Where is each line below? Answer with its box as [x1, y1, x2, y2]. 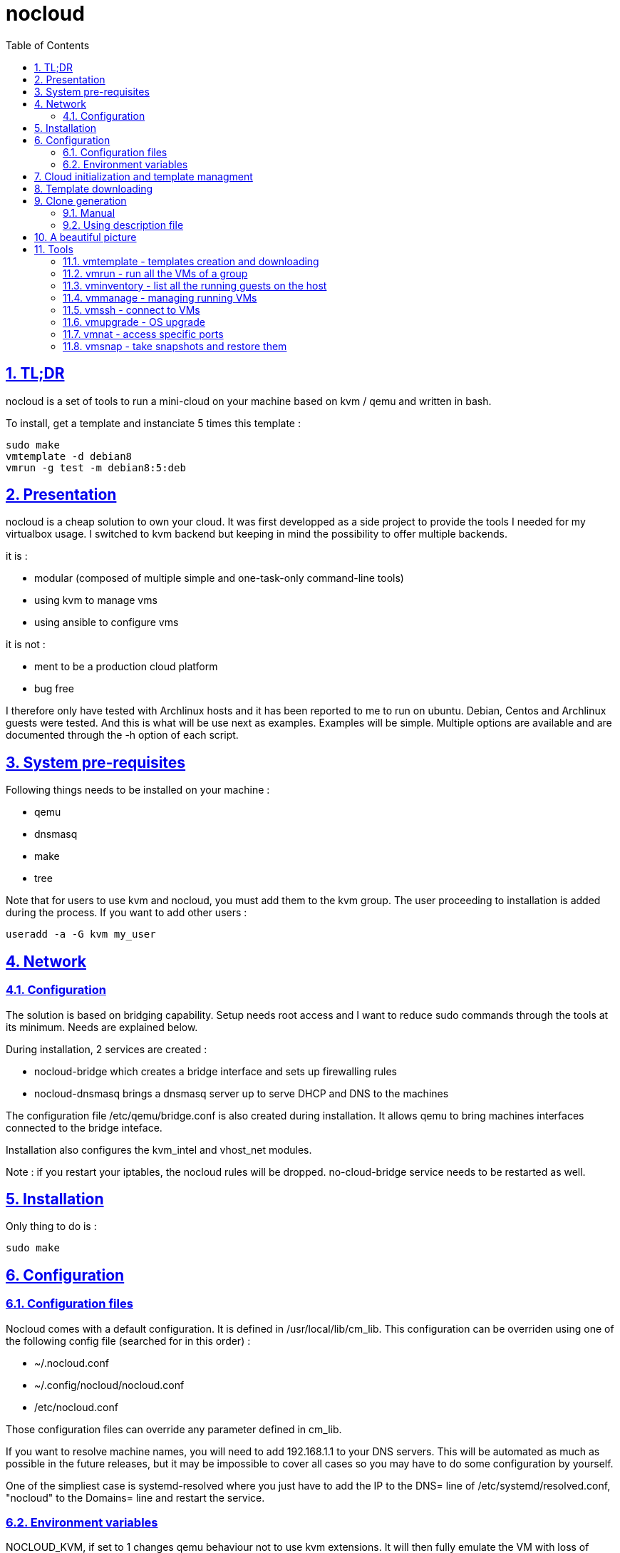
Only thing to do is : [6, 1220, 97, 1233]
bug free [34, 682, 74, 695]
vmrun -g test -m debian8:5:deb [6, 461, 186, 473]
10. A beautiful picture [34, 230, 137, 243]
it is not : [6, 638, 46, 651]
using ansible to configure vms [34, 616, 179, 629]
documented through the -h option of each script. [6, 729, 239, 742]
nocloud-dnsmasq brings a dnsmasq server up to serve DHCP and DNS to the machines [34, 1087, 449, 1100]
